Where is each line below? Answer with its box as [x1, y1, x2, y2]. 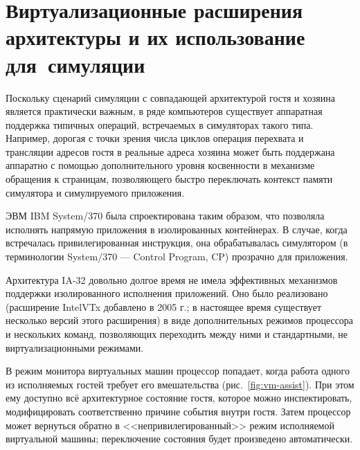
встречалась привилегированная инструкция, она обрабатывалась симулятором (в [6, 235, 348, 250]
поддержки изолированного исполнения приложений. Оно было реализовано [6, 286, 328, 300]
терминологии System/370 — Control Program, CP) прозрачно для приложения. [6, 249, 348, 264]
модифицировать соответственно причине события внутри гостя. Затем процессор [6, 404, 351, 418]
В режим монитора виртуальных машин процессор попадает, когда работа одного [6, 363, 350, 378]
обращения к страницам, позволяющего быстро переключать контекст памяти [6, 172, 333, 186]
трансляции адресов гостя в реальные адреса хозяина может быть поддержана [6, 144, 335, 159]
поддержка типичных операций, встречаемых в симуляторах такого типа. [6, 117, 314, 132]
